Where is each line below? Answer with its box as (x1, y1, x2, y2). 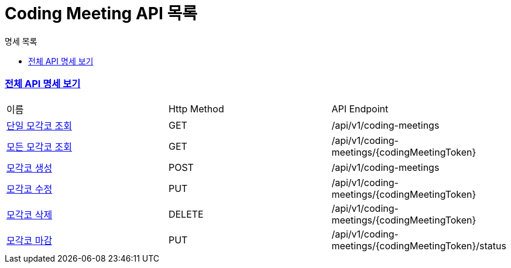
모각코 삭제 (6, 208, 53, 221)
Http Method (168, 102, 224, 115)
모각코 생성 (6, 162, 53, 174)
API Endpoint (331, 102, 389, 115)
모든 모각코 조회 (6, 140, 73, 153)
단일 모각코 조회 (6, 119, 73, 132)
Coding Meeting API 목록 (5, 4, 197, 23)
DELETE (168, 208, 204, 220)
